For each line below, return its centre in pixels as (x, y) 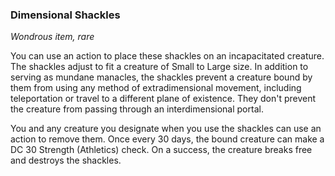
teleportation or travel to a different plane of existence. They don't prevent (163, 99)
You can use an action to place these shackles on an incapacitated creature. (167, 56)
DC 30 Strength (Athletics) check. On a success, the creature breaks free (161, 150)
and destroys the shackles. (66, 160)
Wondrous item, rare (52, 37)
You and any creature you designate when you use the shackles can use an (166, 129)
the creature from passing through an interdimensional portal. (137, 109)
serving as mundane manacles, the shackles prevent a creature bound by (161, 77)
